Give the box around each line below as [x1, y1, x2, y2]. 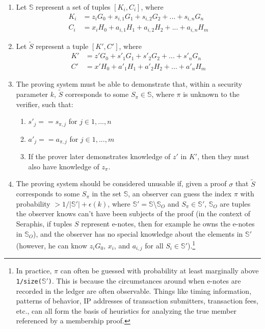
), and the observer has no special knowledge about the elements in [33, 228, 243, 239]
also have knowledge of [28, 161, 99, 171]
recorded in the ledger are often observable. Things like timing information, [16, 285, 252, 296]
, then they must [197, 151, 250, 162]
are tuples [220, 198, 251, 209]
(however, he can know [16, 240, 88, 250]
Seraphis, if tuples [16, 218, 72, 229]
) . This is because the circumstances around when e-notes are [48, 275, 241, 286]
